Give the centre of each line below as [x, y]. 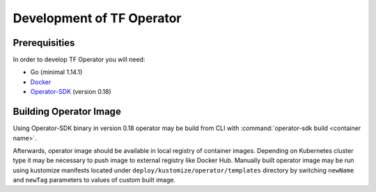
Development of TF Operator [97, 18]
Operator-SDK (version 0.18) [71, 92]
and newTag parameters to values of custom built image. [94, 180]
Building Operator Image [67, 112]
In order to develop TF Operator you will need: [79, 60]
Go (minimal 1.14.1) [56, 72]
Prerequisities [44, 43]
